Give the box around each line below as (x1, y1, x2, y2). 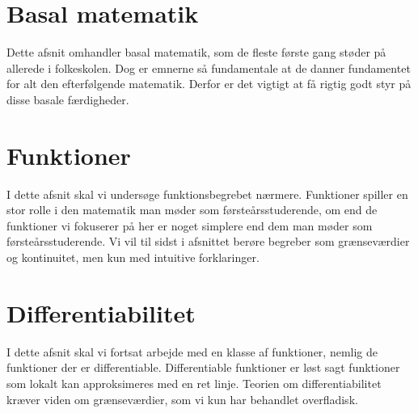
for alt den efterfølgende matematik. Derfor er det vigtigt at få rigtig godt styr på (6, 75, 412, 92)
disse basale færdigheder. (6, 91, 129, 107)
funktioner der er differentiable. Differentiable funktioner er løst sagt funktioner (6, 359, 400, 376)
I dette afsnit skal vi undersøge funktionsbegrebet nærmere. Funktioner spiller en (6, 185, 408, 202)
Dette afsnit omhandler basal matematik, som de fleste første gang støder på (6, 44, 386, 61)
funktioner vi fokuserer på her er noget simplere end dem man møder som (6, 217, 373, 234)
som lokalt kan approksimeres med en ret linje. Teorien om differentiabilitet (6, 374, 382, 391)
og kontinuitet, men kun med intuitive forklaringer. (6, 249, 260, 265)
